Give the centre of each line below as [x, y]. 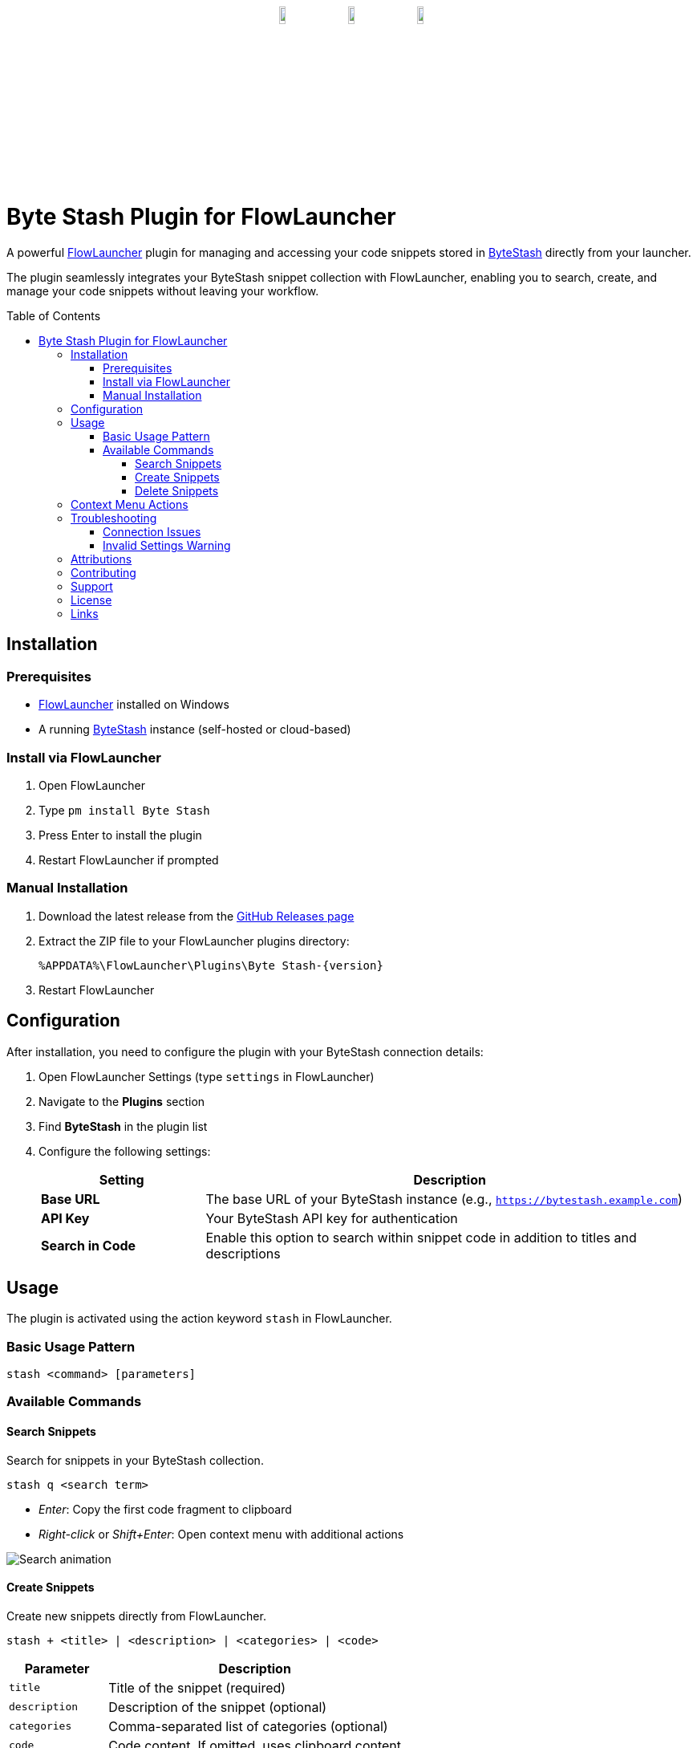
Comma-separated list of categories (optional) [248, 1726]
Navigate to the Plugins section [122, 1101]
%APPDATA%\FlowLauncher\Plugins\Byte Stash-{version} [211, 965]
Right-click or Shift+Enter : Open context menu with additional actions [221, 1534]
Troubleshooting [114, 518]
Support [92, 586]
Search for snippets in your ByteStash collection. [135, 1460]
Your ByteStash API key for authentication [332, 1218]
